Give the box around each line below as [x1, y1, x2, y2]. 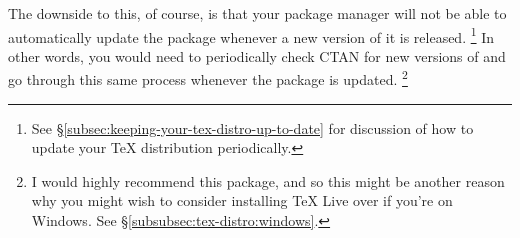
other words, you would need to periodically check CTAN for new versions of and [8, 45, 506, 66]
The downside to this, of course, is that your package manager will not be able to [8, 3, 507, 23]
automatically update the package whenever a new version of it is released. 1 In [8, 23, 495, 47]
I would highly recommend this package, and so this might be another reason [31, 170, 505, 191]
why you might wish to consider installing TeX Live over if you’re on [31, 190, 453, 211]
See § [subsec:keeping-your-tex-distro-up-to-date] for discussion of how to [31, 117, 474, 138]
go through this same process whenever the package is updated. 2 [8, 66, 408, 90]
